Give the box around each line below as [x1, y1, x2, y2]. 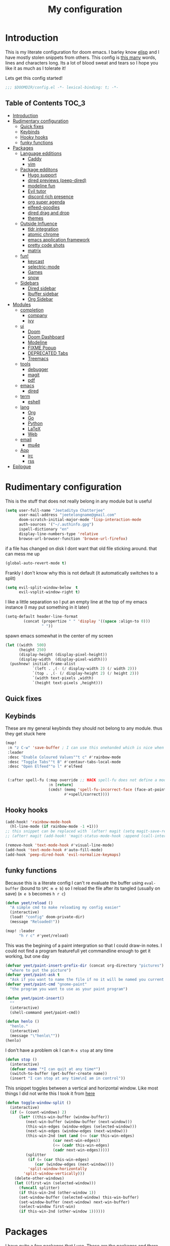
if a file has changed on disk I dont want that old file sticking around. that [5, 545, 157, 551]
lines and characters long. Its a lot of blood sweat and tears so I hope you [5, 59, 158, 66]
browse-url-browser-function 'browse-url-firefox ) [18, 536, 128, 541]
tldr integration [27, 226, 59, 232]
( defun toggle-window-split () [5, 1100, 71, 1106]
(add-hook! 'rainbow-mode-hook [5, 819, 71, 824]
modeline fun [27, 182, 56, 189]
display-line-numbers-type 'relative [18, 531, 99, 537]
